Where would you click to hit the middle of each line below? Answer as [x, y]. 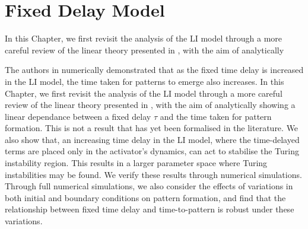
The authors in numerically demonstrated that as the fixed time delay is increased [154, 70]
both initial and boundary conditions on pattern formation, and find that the [145, 197]
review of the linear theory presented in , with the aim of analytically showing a [150, 105]
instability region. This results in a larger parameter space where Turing [136, 163]
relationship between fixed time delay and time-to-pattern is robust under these [150, 209]
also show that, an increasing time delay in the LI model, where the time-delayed [152, 139]
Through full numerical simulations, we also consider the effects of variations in [149, 186]
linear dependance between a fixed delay [78, 116]
